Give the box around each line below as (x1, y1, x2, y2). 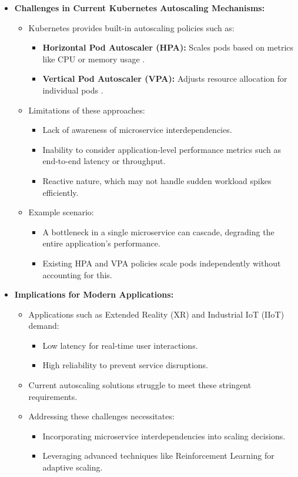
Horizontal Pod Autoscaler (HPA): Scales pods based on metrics (42, 41, 294, 54)
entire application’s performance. (42, 237, 160, 249)
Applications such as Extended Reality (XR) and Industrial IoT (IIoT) (28, 308, 284, 320)
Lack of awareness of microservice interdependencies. (42, 124, 232, 136)
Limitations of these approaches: (28, 104, 145, 116)
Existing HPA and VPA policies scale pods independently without (42, 256, 281, 269)
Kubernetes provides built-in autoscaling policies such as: (28, 21, 235, 34)
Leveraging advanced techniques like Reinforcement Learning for (42, 449, 274, 462)
